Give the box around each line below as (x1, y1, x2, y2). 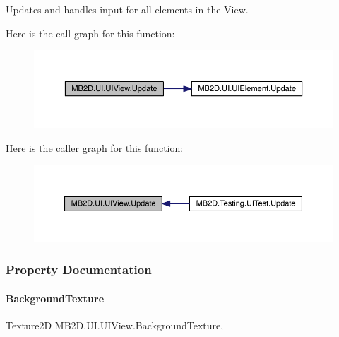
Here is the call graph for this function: (6, 25, 175, 40)
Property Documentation (6, 261, 152, 278)
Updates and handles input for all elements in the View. (6, 2, 249, 16)
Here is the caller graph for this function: (6, 141, 184, 155)
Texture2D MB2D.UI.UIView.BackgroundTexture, (6, 317, 224, 332)
